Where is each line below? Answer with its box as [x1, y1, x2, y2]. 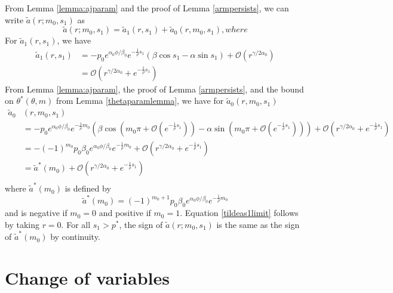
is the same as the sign [216, 218, 300, 230]
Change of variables [5, 265, 170, 289]
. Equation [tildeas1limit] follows [180, 206, 299, 219]
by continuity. [50, 230, 100, 243]
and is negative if [5, 206, 67, 219]
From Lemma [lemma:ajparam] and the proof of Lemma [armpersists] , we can [5, 2, 289, 14]
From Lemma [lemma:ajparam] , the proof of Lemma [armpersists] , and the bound [5, 82, 304, 95]
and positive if [99, 206, 151, 219]
